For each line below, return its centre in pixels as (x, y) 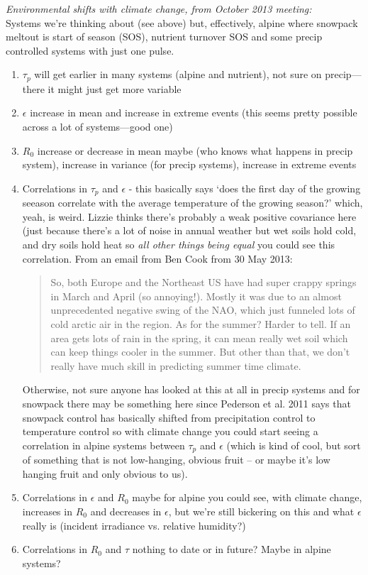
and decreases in (126, 511)
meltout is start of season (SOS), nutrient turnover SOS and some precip (164, 37)
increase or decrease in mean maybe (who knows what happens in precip (195, 150)
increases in (47, 511)
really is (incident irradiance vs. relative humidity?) (134, 525)
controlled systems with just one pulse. (90, 50)
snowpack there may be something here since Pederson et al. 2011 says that (186, 403)
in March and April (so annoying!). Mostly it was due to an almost (196, 296)
